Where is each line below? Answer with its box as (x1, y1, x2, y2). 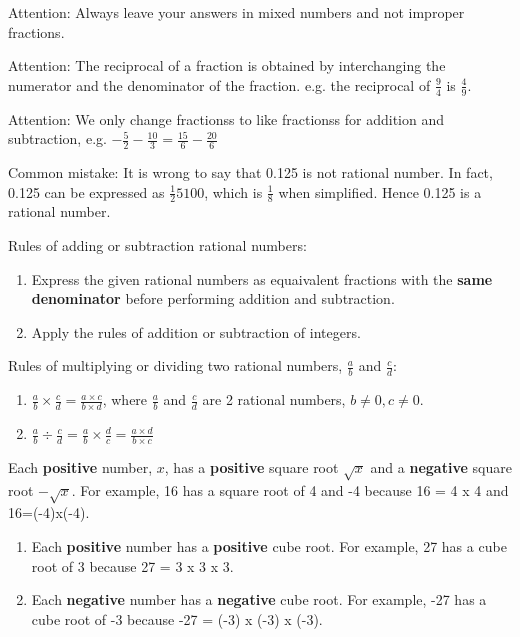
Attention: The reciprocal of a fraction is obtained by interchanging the (8, 55, 446, 76)
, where (102, 389, 148, 410)
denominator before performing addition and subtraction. (31, 288, 395, 309)
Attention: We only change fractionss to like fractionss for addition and (8, 108, 445, 129)
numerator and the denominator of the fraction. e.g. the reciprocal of (8, 74, 431, 95)
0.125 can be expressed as (8, 181, 165, 202)
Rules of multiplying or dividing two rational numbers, (8, 355, 343, 376)
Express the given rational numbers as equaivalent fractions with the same (31, 268, 493, 289)
